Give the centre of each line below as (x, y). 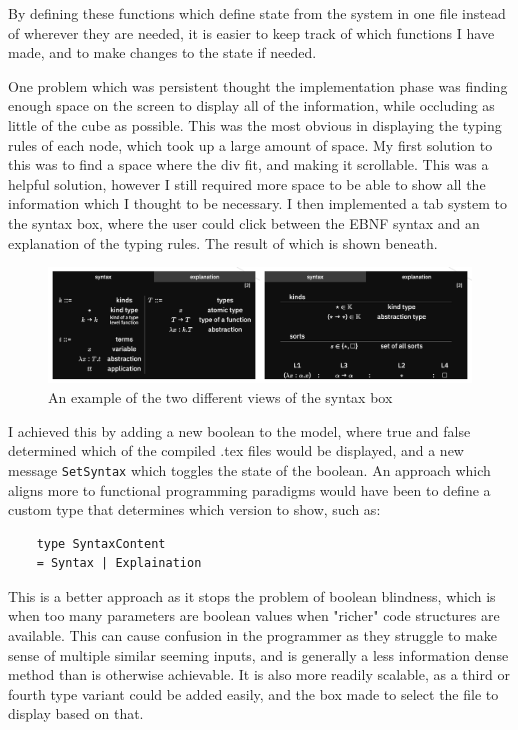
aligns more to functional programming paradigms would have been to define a (249, 489)
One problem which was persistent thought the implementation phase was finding (258, 85)
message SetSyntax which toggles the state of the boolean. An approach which (249, 469)
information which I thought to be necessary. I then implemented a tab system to (257, 203)
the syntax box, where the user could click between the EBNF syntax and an (244, 222)
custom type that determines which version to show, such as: (194, 509)
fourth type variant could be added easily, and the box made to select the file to (253, 693)
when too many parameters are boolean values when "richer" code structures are (254, 615)
